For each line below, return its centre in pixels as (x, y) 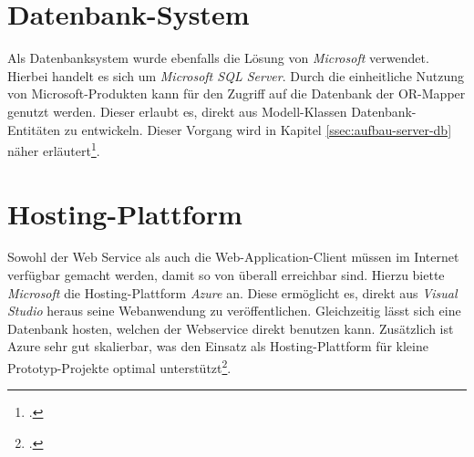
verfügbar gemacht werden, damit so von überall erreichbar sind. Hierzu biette (226, 275)
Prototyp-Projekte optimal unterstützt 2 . (119, 366)
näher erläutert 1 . (54, 149)
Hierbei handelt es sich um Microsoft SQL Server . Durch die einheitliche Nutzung (236, 75)
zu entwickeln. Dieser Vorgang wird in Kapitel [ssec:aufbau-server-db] (258, 129)
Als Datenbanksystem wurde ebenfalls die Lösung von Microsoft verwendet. (218, 58)
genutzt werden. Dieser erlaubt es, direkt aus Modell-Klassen (177, 111)
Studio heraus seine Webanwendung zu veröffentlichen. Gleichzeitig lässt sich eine (234, 311)
